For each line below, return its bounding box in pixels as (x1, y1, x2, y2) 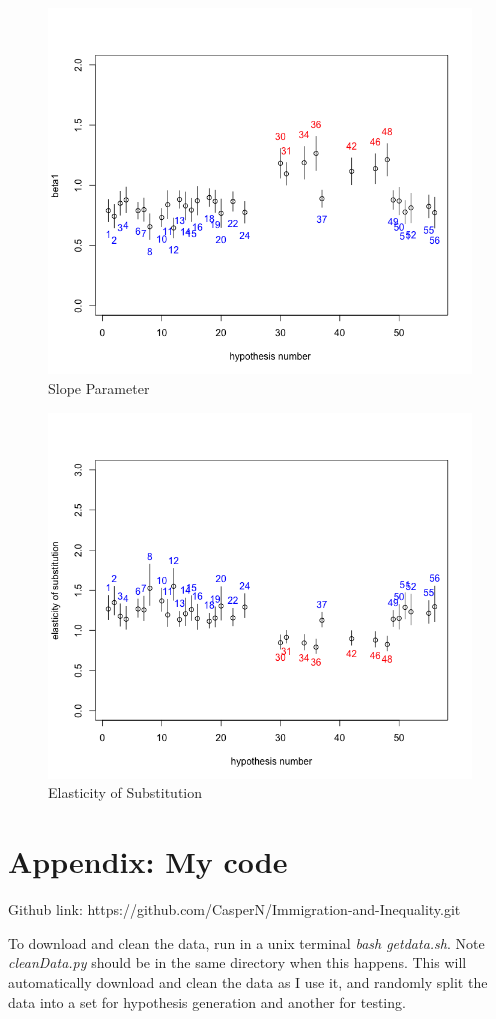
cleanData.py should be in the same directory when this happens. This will (8, 952, 467, 973)
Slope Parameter (48, 377, 150, 398)
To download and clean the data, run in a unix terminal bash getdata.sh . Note (8, 932, 485, 953)
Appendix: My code (8, 841, 288, 882)
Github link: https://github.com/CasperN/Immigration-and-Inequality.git (8, 899, 461, 920)
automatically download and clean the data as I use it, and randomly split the (8, 971, 488, 992)
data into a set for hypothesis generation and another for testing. (8, 991, 406, 1012)
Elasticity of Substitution (48, 782, 202, 803)
